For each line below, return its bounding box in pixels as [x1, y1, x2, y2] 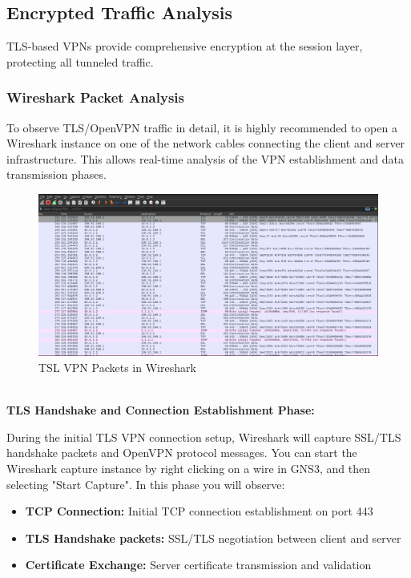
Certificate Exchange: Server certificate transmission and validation [25, 556, 372, 573]
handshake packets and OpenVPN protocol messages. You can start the [6, 444, 357, 461]
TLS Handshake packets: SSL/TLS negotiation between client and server [25, 529, 401, 546]
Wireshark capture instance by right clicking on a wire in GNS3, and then [6, 460, 370, 477]
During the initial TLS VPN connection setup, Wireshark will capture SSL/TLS [6, 428, 401, 445]
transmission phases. [6, 166, 107, 183]
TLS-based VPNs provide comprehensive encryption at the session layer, [6, 38, 363, 55]
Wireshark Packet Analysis [6, 87, 184, 107]
